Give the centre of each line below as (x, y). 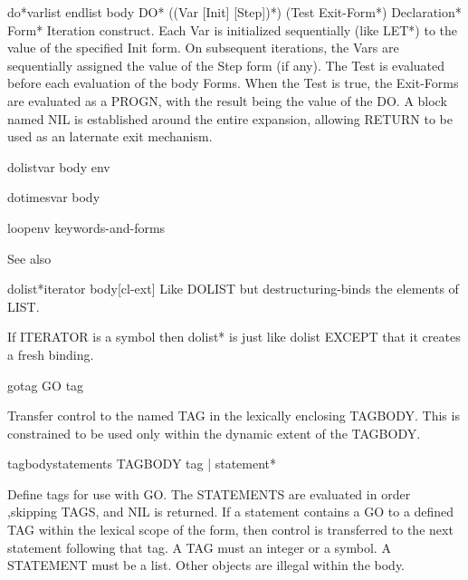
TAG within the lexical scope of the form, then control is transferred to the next (230, 530)
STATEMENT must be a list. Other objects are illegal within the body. (206, 565)
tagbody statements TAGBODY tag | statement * (142, 464)
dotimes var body (54, 197)
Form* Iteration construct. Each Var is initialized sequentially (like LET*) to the (233, 29)
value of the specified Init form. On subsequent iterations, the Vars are (203, 48)
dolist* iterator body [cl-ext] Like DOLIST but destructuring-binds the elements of (233, 289)
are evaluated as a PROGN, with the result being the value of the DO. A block (227, 100)
